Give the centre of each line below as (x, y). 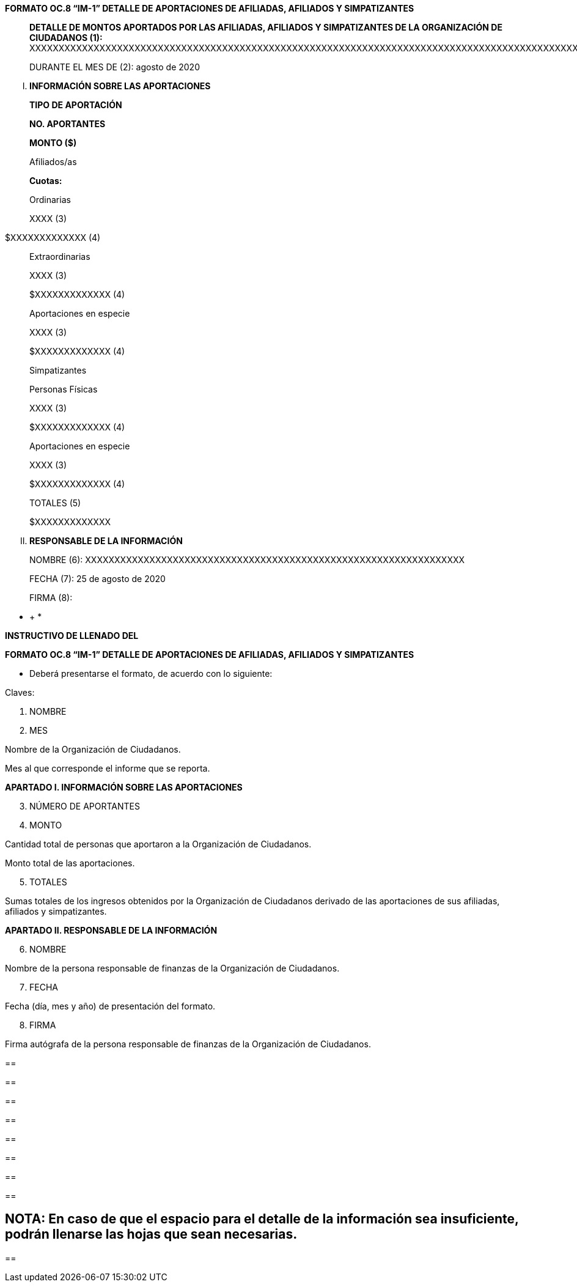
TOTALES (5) (55, 503)
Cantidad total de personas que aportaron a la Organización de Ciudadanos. (158, 844)
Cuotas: (46, 181)
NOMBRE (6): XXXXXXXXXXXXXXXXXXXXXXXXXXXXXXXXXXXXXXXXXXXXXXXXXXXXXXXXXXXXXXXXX (247, 560)
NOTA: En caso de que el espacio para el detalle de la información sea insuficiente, (262, 1219)
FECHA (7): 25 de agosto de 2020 (97, 579)
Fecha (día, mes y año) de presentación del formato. (110, 1006)
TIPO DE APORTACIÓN (76, 105)
